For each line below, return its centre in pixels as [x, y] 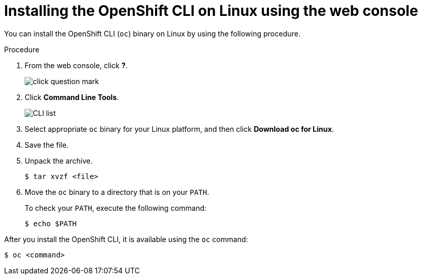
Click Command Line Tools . [72, 97]
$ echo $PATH [51, 223]
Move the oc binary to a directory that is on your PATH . [117, 192]
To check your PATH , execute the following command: [116, 208]
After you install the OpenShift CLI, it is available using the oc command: [126, 239]
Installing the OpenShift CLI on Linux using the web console [211, 11]
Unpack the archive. [59, 161]
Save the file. [47, 145]
